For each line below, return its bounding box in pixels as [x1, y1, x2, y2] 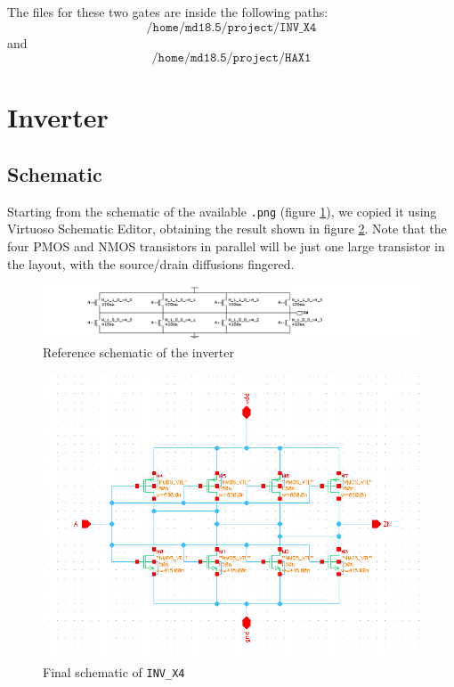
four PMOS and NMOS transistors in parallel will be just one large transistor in [7, 237, 445, 256]
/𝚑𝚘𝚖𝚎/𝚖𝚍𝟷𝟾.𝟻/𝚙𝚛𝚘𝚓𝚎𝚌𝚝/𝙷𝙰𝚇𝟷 [151, 52, 312, 65]
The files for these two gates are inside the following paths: [7, 3, 328, 20]
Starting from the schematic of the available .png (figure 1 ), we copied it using [7, 201, 437, 220]
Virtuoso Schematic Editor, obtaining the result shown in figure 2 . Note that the [7, 219, 447, 238]
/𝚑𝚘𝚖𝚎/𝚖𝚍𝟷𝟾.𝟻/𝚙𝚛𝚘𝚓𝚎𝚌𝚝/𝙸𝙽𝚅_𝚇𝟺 [146, 20, 317, 34]
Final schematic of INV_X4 [43, 663, 185, 682]
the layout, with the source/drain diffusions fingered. [7, 254, 295, 273]
